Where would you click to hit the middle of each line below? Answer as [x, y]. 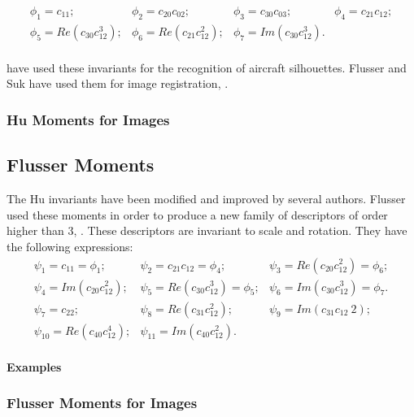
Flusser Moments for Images [102, 403]
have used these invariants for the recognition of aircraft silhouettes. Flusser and [207, 67]
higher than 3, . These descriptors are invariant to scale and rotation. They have [207, 230]
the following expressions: [70, 246]
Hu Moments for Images [88, 119]
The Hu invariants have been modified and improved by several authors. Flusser [206, 199]
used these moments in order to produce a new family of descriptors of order [197, 214]
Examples [34, 366]
